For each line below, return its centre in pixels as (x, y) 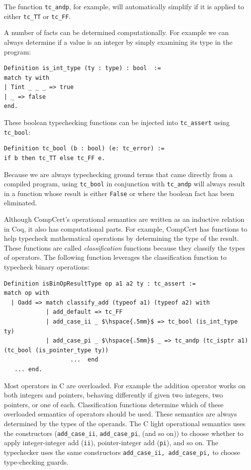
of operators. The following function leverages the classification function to (116, 257)
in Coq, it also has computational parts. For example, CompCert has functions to (126, 228)
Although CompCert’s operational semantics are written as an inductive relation (124, 219)
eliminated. (20, 203)
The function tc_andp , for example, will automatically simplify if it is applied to (124, 6)
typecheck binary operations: (47, 267)
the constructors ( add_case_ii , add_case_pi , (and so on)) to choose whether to (124, 433)
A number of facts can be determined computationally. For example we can (116, 32)
